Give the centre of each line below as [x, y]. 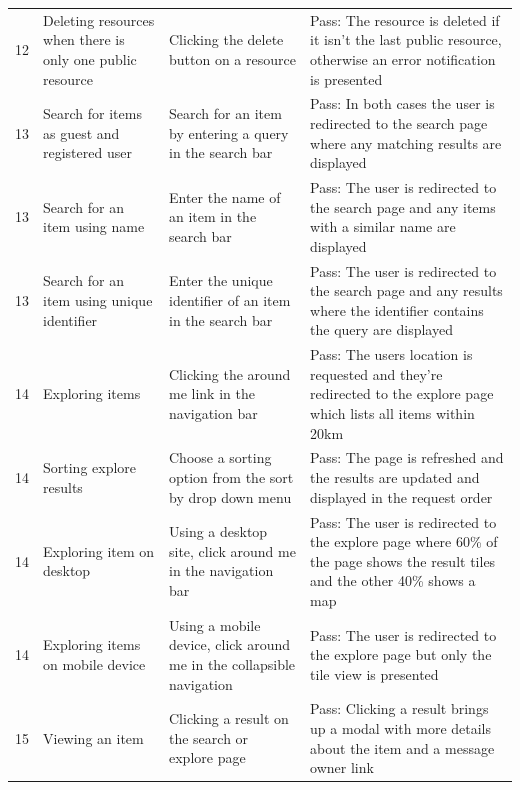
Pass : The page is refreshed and [407, 457]
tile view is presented [374, 673]
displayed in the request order [401, 496]
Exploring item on [99, 550]
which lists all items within [392, 413]
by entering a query [229, 132]
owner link [342, 767]
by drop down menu [230, 496]
